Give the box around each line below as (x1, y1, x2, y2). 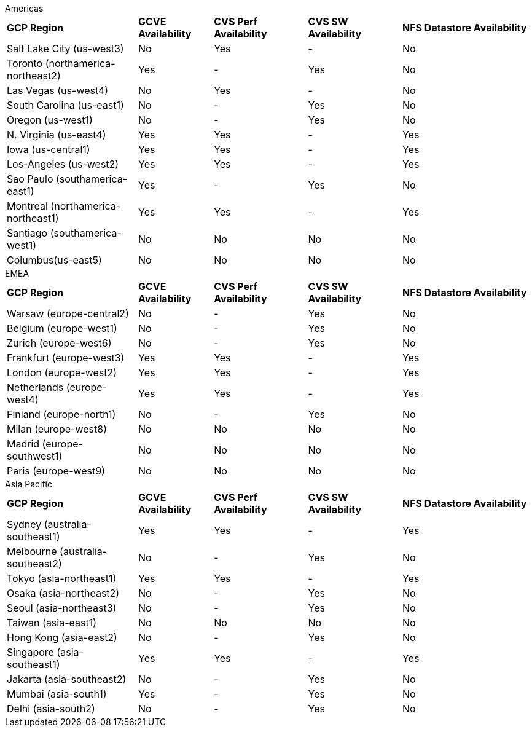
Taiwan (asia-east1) (7, 616, 97, 629)
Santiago (7, 227, 48, 239)
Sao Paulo (7, 173, 53, 185)
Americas (5, 3, 44, 14)
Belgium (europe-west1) (7, 322, 117, 334)
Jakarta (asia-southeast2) (7, 673, 127, 685)
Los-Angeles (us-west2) (7, 158, 119, 170)
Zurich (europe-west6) (7, 337, 112, 349)
